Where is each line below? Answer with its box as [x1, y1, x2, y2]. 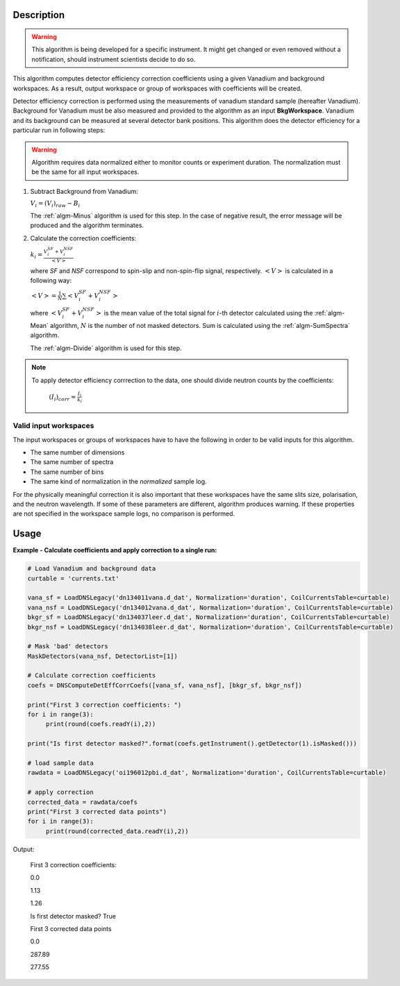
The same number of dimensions [30, 448, 125, 457]
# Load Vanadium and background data [27, 565, 156, 573]
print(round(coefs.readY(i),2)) [45, 720, 156, 728]
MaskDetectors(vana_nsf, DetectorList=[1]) [27, 652, 178, 660]
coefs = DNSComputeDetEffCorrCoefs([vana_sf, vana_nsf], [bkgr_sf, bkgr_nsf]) [27, 681, 302, 689]
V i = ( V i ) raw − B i [30, 199, 81, 208]
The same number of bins [30, 468, 104, 476]
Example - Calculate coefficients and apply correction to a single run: [12, 546, 217, 554]
